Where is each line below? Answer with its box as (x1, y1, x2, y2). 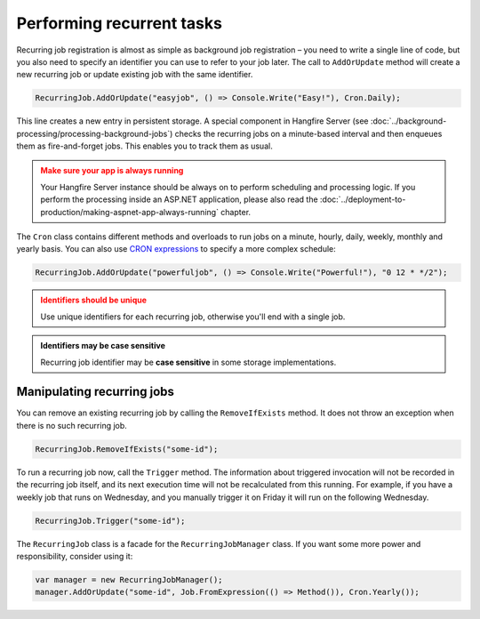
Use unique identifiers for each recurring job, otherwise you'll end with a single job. (40, 311, 346, 322)
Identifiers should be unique (40, 294, 147, 306)
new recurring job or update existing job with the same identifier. (16, 69, 253, 80)
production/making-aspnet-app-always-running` (40, 206, 220, 217)
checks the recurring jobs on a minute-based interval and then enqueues (174, 128, 443, 139)
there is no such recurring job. (16, 420, 128, 430)
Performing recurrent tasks (16, 13, 222, 33)
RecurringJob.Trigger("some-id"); (35, 516, 186, 526)
